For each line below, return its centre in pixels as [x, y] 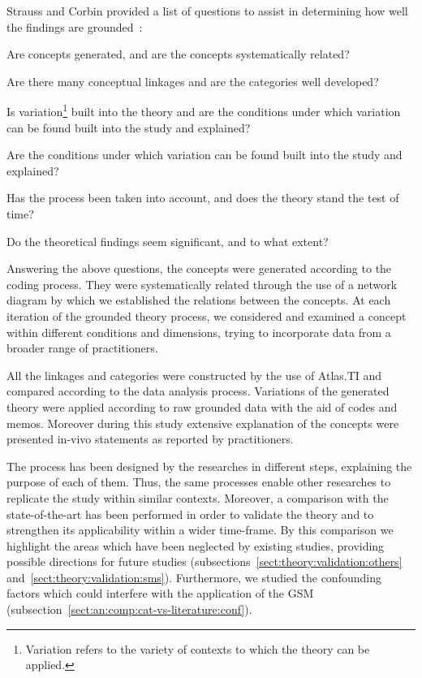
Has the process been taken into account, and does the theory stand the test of [203, 198]
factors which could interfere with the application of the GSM [160, 593]
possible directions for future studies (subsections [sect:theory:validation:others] [205, 561]
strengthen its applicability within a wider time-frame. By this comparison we [200, 530]
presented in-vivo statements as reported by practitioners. [150, 439]
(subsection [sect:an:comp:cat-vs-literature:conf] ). [129, 609]
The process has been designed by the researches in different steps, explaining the [209, 466]
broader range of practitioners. [82, 348]
